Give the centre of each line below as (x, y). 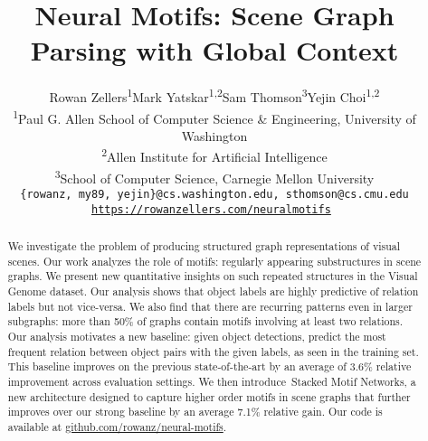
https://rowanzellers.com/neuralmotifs (211, 209)
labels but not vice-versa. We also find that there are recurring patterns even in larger (210, 306)
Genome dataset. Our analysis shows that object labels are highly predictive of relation (213, 291)
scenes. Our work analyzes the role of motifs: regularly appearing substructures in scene (214, 261)
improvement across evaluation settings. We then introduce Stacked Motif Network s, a (212, 381)
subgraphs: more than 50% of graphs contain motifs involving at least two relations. (205, 321)
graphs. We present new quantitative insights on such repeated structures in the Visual (213, 276)
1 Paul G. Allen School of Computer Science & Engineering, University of (214, 117)
